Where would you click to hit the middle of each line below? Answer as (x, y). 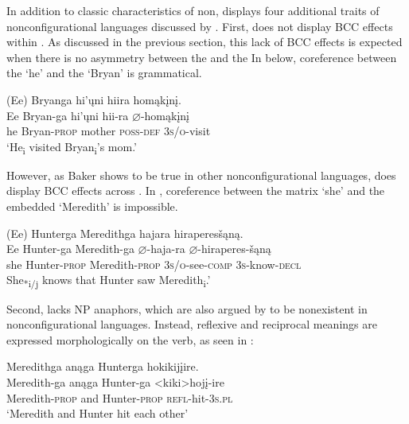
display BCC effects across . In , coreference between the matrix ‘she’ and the (196, 191)
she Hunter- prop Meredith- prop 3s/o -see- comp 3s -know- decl (154, 264)
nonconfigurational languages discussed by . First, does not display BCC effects (200, 26)
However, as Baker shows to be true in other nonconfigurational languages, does (201, 175)
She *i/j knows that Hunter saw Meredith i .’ (109, 281)
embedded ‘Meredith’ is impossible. (92, 206)
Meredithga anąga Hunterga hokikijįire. (103, 366)
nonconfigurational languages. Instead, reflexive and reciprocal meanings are (192, 324)
